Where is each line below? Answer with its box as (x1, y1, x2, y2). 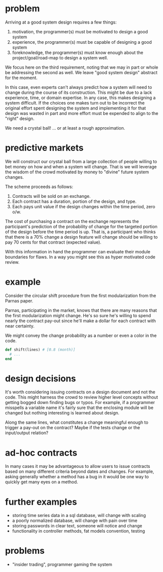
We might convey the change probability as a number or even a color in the (5, 332, 157, 338)
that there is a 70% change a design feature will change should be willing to (5, 234, 158, 240)
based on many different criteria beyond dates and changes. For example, (5, 468, 154, 474)
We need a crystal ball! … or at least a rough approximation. (5, 125, 125, 131)
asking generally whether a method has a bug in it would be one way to (5, 474, 149, 480)
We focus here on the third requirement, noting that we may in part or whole (5, 64, 158, 70)
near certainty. (5, 323, 35, 329)
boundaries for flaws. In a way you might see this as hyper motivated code (5, 254, 156, 260)
